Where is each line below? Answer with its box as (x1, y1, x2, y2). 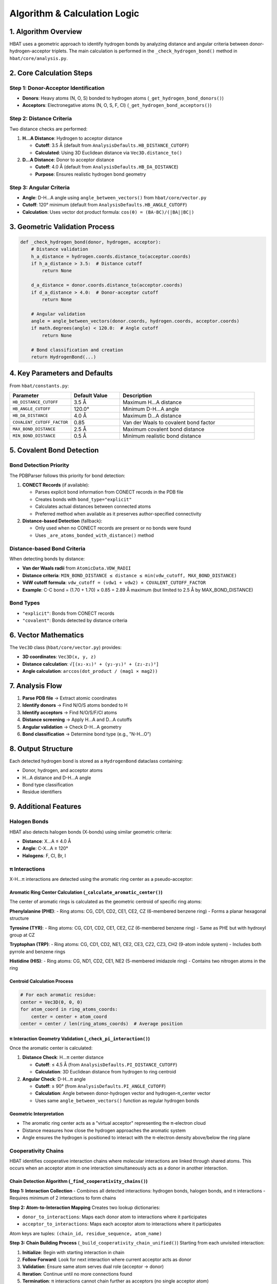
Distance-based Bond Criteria (9, 545, 86, 552)
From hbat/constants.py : (9, 383, 69, 389)
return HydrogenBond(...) (31, 354, 96, 360)
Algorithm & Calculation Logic (9, 8, 140, 19)
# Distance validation (31, 247, 88, 252)
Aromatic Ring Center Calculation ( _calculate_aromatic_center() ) (9, 889, 163, 895)
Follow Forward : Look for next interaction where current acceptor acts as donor (22, 1256, 192, 1262)
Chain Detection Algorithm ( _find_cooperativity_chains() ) (9, 1178, 148, 1184)
